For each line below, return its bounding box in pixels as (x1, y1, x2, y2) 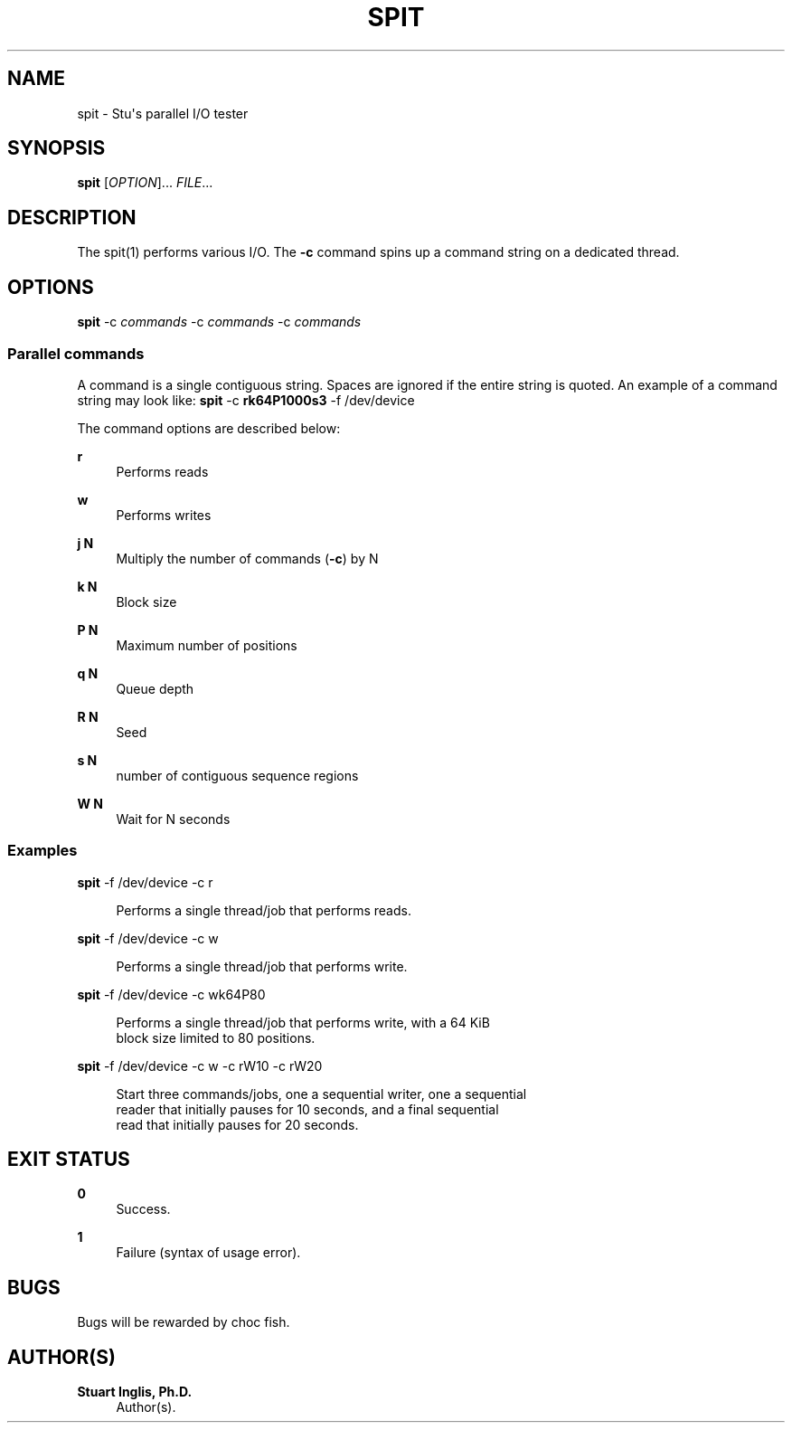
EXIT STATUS (7, 1148, 130, 1171)
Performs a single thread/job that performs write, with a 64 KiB (116, 1014, 490, 1030)
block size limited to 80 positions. (116, 1029, 316, 1046)
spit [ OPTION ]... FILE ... (77, 175, 213, 191)
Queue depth (116, 680, 194, 696)
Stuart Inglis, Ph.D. (77, 1384, 193, 1400)
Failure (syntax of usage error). (116, 1245, 301, 1261)
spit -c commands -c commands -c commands (77, 314, 362, 330)
